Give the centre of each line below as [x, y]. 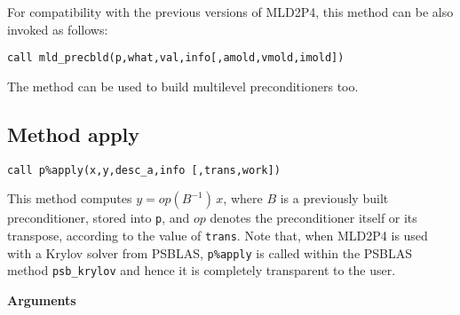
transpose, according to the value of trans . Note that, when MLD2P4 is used [218, 235]
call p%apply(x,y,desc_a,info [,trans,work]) [144, 170]
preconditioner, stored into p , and [99, 218]
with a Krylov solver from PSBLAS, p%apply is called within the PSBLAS [210, 252]
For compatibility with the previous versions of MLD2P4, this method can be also [230, 12]
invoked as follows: [58, 29]
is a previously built [334, 198]
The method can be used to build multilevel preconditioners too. [183, 86]
